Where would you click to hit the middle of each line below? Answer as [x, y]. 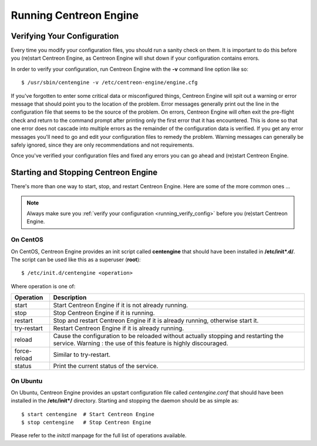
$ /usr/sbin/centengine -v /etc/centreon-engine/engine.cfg [109, 83]
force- [23, 351]
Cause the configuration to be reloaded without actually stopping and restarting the [168, 336]
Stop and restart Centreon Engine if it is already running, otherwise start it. [156, 321]
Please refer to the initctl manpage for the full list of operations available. [99, 435]
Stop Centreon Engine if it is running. [104, 313]
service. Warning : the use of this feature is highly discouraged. [141, 343]
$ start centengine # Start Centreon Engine [88, 414]
